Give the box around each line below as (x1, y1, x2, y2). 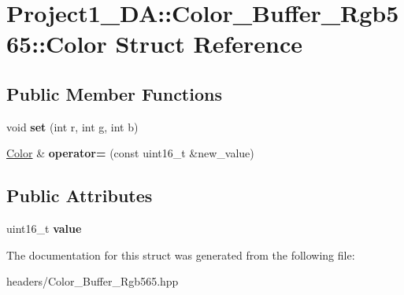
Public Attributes (6, 183, 153, 208)
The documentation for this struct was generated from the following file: (6, 246, 355, 263)
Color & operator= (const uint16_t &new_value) (6, 145, 254, 161)
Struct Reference (115, 28, 303, 60)
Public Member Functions (6, 81, 222, 105)
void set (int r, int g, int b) (6, 118, 139, 135)
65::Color (6, 28, 107, 60)
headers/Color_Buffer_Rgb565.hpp (6, 273, 179, 289)
